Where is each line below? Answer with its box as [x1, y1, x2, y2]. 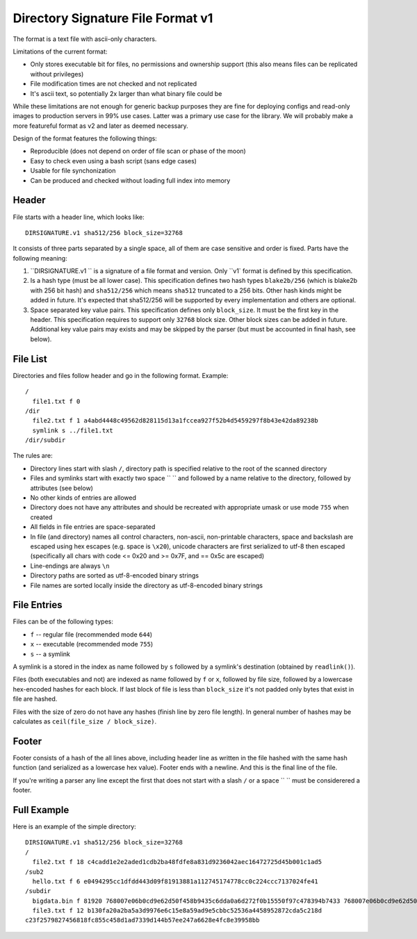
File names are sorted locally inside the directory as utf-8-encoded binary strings [30, 581, 263, 589]
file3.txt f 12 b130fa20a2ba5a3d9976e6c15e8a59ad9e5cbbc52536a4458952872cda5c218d [32, 907, 322, 915]
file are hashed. [13, 695, 58, 703]
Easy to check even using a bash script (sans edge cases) [30, 156, 197, 165]
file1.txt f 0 [32, 397, 81, 405]
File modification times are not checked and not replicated [30, 80, 197, 88]
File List [13, 353, 48, 365]
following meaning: [13, 254, 67, 262]
